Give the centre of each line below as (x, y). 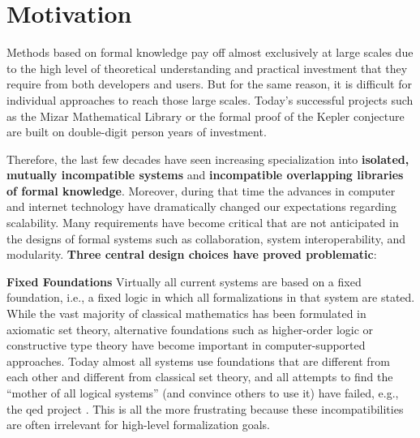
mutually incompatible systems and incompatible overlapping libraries (205, 175)
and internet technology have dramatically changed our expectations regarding (201, 206)
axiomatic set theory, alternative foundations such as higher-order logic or (190, 329)
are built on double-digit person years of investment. (137, 132)
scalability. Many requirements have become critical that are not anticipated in (203, 223)
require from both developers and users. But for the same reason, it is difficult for (209, 84)
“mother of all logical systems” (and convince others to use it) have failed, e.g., (203, 393)
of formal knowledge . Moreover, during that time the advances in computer (201, 190)
